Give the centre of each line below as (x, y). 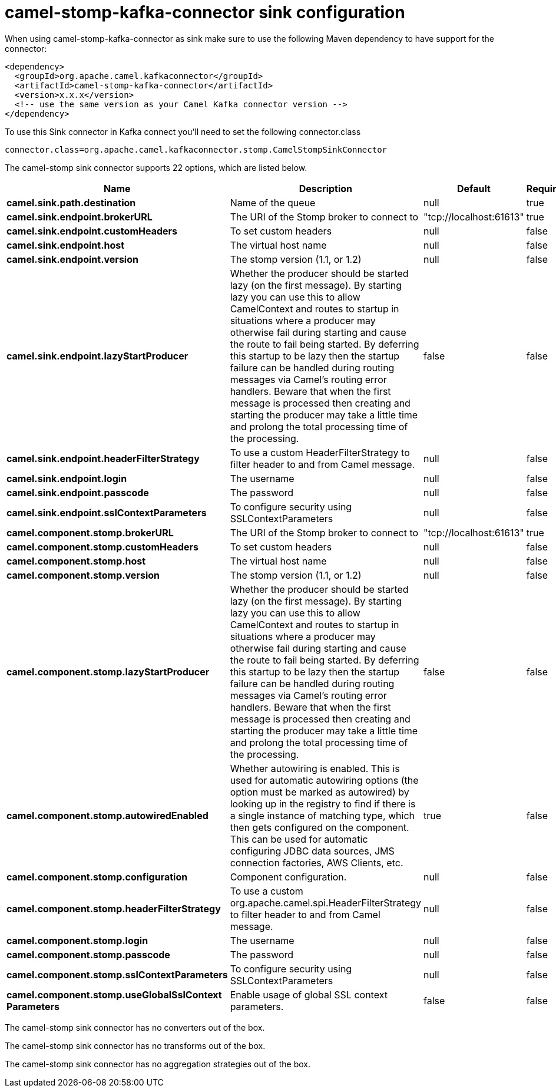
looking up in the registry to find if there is (323, 804)
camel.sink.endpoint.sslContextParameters (107, 512)
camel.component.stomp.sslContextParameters (117, 974)
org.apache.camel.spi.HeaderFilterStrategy (326, 903)
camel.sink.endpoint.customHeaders (92, 231)
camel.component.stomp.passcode (88, 954)
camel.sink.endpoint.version (72, 259)
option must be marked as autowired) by (320, 792)
